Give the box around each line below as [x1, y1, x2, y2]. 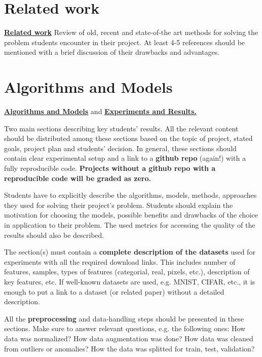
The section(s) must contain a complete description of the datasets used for [4, 246, 255, 257]
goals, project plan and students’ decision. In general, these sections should [4, 142, 237, 153]
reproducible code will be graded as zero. [4, 172, 151, 183]
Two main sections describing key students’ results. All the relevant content [4, 123, 239, 133]
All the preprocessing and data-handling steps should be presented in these [4, 313, 244, 324]
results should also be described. [4, 229, 104, 240]
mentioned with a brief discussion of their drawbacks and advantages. [4, 47, 220, 57]
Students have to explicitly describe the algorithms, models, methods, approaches [4, 190, 257, 200]
